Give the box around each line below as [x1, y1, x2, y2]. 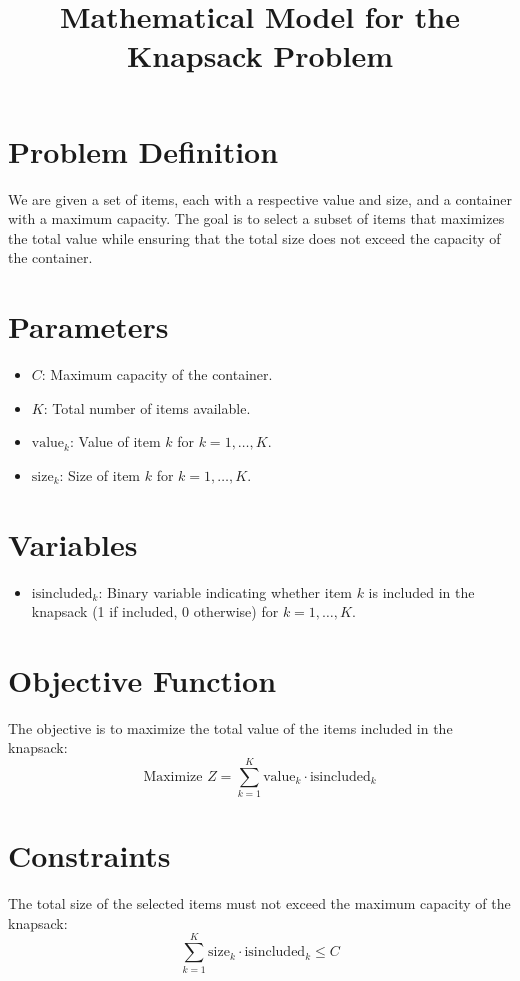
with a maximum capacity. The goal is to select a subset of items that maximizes [8, 208, 505, 229]
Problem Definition [8, 130, 279, 171]
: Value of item [69, 431, 161, 452]
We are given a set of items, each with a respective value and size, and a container [8, 188, 512, 209]
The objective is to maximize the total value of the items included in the [8, 717, 453, 738]
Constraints [8, 835, 171, 876]
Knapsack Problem [127, 35, 393, 76]
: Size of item [59, 464, 141, 485]
